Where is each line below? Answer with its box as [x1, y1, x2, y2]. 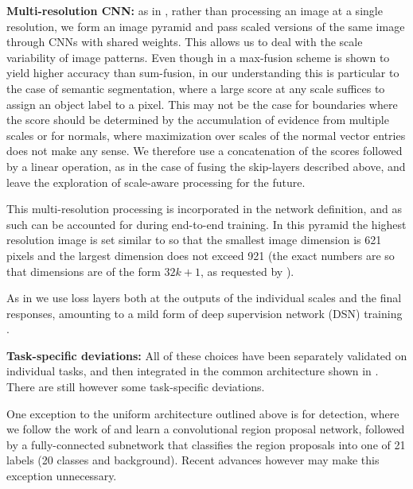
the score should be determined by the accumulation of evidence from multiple [6, 111, 389, 128]
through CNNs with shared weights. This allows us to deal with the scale [6, 33, 363, 50]
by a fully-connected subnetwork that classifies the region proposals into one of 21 [6, 436, 406, 452]
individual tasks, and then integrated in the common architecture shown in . [6, 363, 379, 379]
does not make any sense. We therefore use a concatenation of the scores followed [6, 142, 403, 159]
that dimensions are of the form [6, 262, 161, 279]
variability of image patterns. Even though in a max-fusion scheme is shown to [6, 49, 390, 65]
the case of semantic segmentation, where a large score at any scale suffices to [6, 80, 385, 96]
